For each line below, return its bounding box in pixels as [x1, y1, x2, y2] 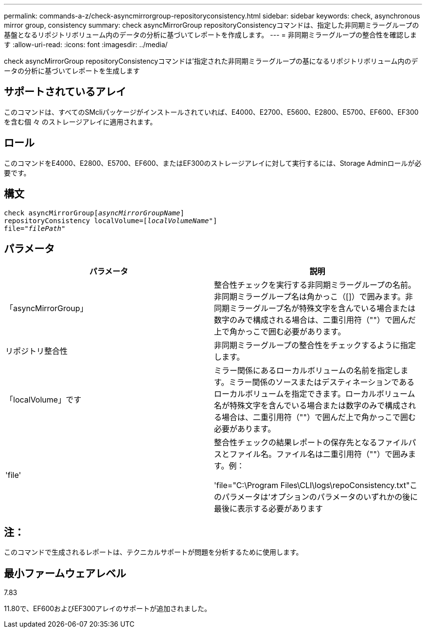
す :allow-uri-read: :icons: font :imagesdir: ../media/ [4, 40, 168, 49]
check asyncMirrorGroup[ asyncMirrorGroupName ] [4, 209, 184, 217]
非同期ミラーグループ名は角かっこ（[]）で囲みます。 [214, 292, 406, 302]
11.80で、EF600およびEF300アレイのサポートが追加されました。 [4, 604, 212, 613]
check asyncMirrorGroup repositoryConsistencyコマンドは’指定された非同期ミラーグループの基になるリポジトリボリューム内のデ [4, 57, 418, 65]
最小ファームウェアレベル [4, 567, 126, 579]
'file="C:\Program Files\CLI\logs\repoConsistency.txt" [214, 480, 410, 491]
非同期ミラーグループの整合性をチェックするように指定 [214, 340, 416, 351]
